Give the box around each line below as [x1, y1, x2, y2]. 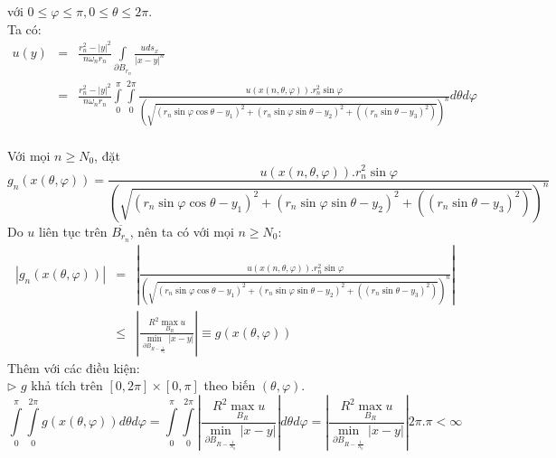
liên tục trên [39, 221, 108, 240]
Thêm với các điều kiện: [7, 358, 140, 377]
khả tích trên [31, 376, 103, 395]
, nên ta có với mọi [129, 221, 234, 240]
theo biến [203, 376, 256, 395]
